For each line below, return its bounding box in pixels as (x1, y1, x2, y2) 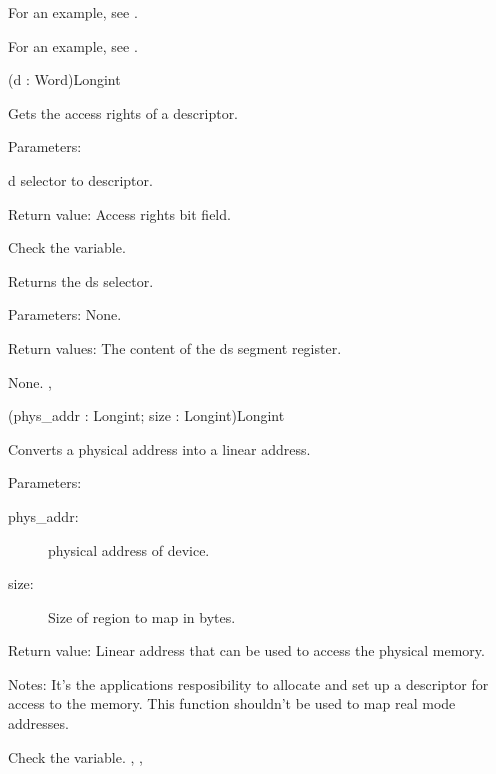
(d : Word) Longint (8, 69, 121, 90)
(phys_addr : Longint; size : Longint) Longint (8, 405, 285, 426)
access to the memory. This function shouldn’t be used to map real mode (8, 693, 456, 714)
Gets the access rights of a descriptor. (8, 102, 239, 123)
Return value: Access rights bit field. (8, 203, 231, 224)
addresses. (8, 713, 69, 734)
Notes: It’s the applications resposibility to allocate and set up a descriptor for (8, 673, 489, 694)
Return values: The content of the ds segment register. (8, 337, 342, 358)
